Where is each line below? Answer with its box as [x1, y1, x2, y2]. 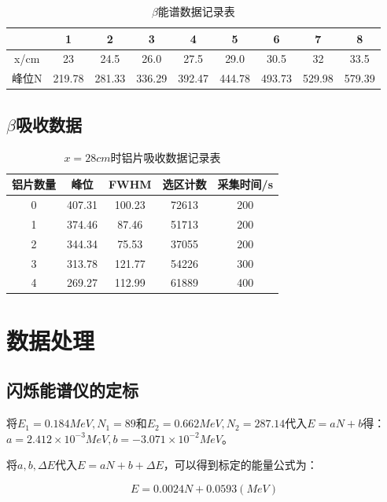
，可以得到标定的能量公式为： [163, 456, 318, 473]
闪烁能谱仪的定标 [6, 378, 138, 402]
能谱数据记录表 [157, 3, 235, 19]
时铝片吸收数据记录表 [110, 148, 221, 165]
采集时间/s [217, 176, 273, 192]
